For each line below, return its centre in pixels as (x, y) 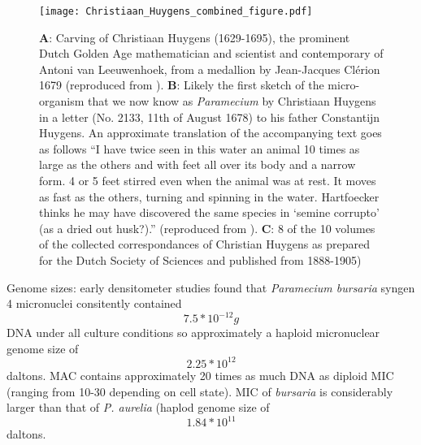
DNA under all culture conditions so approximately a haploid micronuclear (193, 333)
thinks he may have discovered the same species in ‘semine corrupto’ (209, 212)
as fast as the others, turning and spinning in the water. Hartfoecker (209, 196)
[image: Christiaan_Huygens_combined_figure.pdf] (176, 11)
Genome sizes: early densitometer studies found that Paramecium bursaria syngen (211, 287)
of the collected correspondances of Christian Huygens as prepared (204, 244)
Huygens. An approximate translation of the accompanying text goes (210, 133)
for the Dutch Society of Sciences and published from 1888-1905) (200, 259)
